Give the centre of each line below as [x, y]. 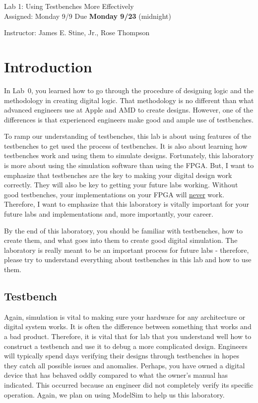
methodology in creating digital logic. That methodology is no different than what [129, 100]
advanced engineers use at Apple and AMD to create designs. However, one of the [129, 110]
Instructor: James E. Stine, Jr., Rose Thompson [77, 32]
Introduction [48, 66]
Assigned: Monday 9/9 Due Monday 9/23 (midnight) [88, 16]
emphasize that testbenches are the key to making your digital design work [118, 175]
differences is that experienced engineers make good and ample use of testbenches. [129, 119]
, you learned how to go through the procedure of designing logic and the [142, 90]
